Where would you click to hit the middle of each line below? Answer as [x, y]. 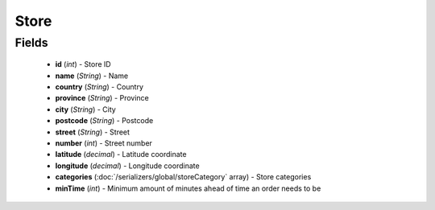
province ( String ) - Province [102, 98]
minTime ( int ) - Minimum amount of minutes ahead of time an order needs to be [188, 188]
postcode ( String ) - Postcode [104, 121]
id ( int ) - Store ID [83, 64]
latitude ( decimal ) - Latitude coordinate [121, 154]
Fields [31, 43]
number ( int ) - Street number [104, 143]
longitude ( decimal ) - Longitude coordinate [128, 166]
